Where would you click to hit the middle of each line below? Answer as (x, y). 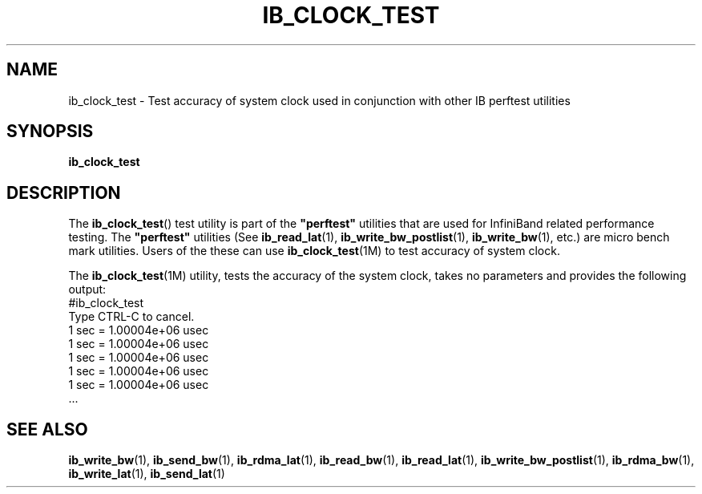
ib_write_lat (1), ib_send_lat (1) (147, 474)
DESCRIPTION (64, 192)
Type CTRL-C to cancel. (131, 317)
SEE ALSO (47, 429)
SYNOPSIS (50, 132)
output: (87, 290)
